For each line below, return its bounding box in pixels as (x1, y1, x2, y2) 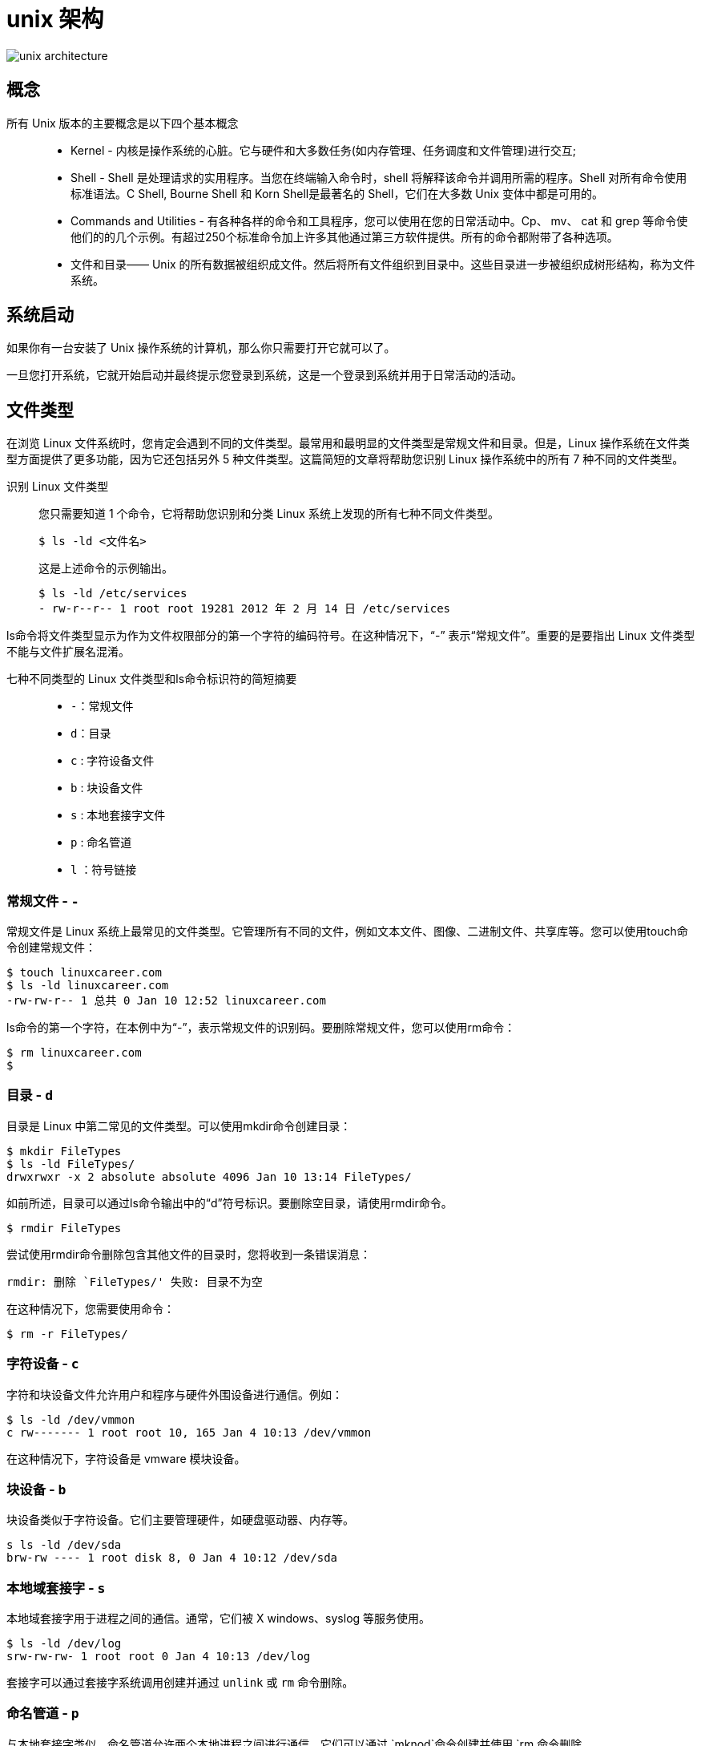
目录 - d (6, 1087, 53, 1104)
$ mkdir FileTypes (6, 1144, 122, 1158)
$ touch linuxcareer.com (6, 966, 162, 980)
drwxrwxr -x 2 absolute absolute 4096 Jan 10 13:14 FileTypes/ (6, 1170, 412, 1183)
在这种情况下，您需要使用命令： (6, 1301, 175, 1316)
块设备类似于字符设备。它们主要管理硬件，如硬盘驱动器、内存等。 (6, 1513, 354, 1527)
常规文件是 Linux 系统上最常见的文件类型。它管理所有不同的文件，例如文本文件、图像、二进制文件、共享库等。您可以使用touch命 (6, 924, 688, 939)
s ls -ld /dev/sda (6, 1538, 122, 1552)
